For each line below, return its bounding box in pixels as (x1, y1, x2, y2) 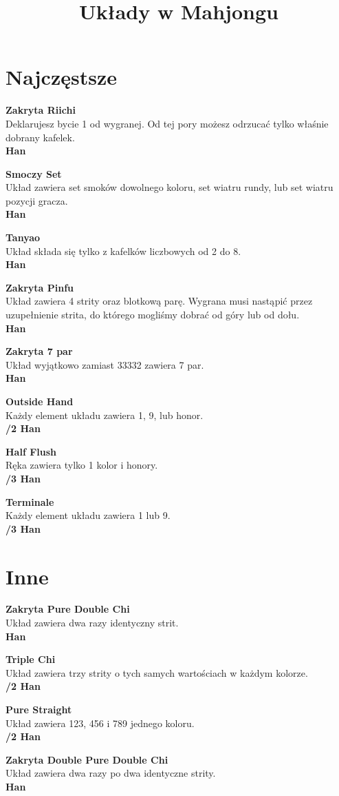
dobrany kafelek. (6, 130, 75, 144)
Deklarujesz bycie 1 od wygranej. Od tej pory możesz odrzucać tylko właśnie (6, 116, 329, 130)
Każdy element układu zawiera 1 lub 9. (6, 508, 171, 522)
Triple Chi (6, 652, 56, 666)
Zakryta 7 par (6, 344, 73, 358)
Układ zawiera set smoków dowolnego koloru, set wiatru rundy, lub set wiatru (6, 180, 333, 194)
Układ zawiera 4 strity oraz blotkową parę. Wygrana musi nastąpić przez (6, 294, 313, 308)
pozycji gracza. (6, 193, 68, 207)
